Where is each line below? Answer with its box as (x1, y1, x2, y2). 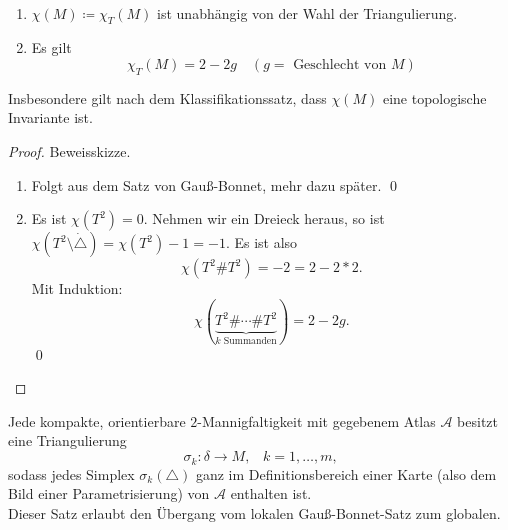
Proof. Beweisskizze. (8, 140, 131, 161)
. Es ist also (225, 232, 298, 253)
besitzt (457, 410, 499, 431)
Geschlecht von (293, 57, 387, 72)
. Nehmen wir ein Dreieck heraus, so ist (143, 208, 385, 229)
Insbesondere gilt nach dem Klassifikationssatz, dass (8, 87, 327, 108)
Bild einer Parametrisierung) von (8, 483, 210, 504)
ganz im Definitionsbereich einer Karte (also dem (195, 463, 497, 484)
